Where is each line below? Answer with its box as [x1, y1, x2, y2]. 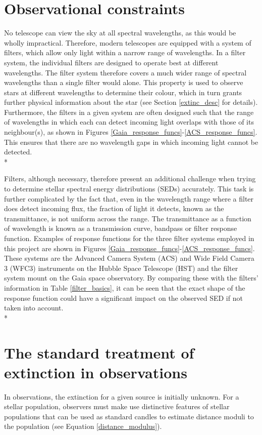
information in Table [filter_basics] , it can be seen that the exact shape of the [4, 282, 245, 293]
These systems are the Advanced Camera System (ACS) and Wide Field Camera [4, 253, 254, 263]
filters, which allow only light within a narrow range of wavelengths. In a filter [4, 47, 246, 58]
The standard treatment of [4, 342, 194, 363]
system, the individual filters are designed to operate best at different [4, 57, 219, 67]
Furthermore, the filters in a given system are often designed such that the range [4, 106, 254, 117]
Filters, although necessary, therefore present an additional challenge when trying [4, 173, 256, 184]
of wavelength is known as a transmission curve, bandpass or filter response [4, 223, 237, 233]
